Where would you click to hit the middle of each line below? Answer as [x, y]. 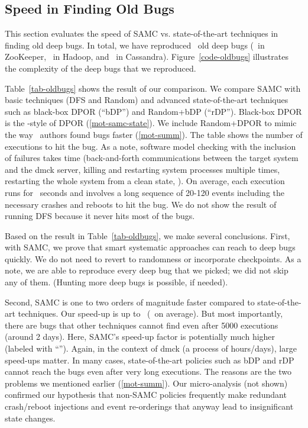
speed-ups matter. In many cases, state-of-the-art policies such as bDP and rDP [150, 360]
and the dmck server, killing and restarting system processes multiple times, [142, 169]
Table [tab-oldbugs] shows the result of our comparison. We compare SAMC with [153, 88]
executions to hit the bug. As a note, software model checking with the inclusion [150, 146]
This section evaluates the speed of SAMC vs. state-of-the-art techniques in [142, 33]
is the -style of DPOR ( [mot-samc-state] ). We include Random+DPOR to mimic [151, 123]
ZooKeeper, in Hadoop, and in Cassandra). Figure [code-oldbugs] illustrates [147, 57]
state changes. [30, 418]
